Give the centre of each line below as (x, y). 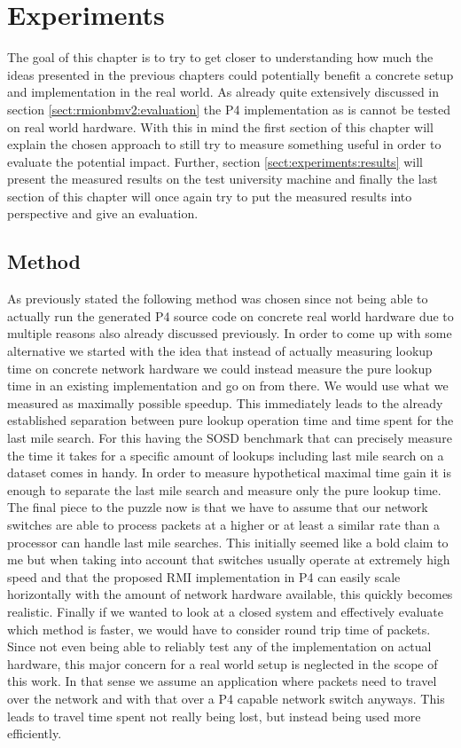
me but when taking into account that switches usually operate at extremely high (229, 559)
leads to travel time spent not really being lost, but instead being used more (214, 716)
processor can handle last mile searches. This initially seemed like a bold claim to (228, 542)
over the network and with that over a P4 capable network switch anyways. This (226, 698)
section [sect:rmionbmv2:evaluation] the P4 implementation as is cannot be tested (229, 109)
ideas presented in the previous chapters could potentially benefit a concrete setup (230, 74)
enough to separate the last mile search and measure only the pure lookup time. (224, 489)
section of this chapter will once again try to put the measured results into (210, 196)
